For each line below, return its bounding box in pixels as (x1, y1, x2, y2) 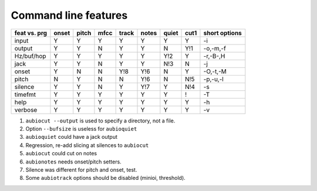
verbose (14, 105, 38, 114)
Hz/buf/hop (14, 52, 46, 60)
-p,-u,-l (203, 75, 224, 83)
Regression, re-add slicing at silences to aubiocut (25, 141, 149, 149)
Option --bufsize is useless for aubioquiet (25, 125, 137, 132)
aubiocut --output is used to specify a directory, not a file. (25, 117, 176, 124)
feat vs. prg (14, 29, 47, 37)
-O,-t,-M (203, 67, 227, 76)
